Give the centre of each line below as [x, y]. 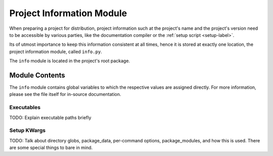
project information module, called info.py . [56, 51]
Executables [25, 108]
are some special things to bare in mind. [51, 148]
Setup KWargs [27, 130]
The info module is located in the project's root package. [70, 61]
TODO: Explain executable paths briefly [50, 117]
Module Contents [37, 75]
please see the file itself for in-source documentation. [65, 94]
